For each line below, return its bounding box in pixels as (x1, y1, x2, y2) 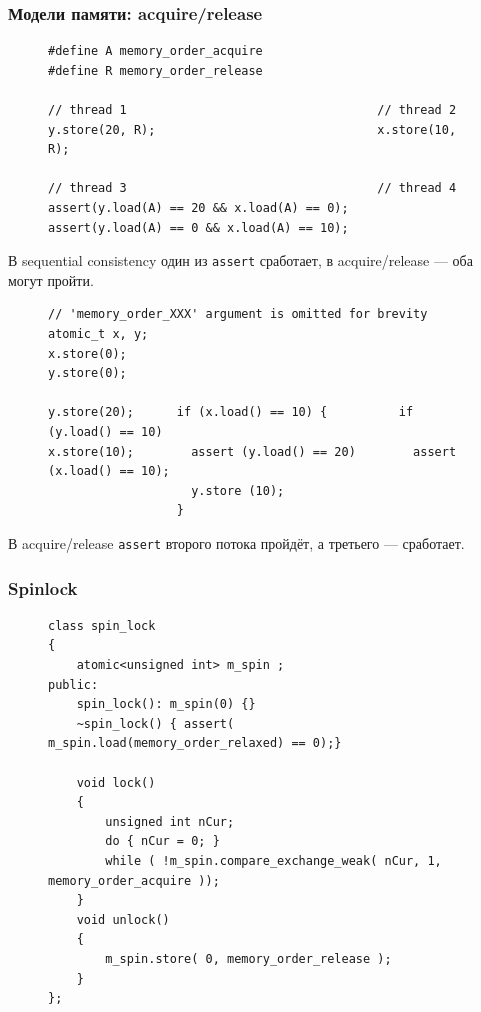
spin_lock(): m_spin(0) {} (76, 697, 256, 712)
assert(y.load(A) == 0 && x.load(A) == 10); (48, 220, 349, 235)
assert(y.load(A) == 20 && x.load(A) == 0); (48, 200, 349, 215)
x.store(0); (48, 346, 127, 361)
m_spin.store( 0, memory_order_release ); (105, 951, 392, 966)
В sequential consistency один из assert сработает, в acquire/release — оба (8, 250, 473, 271)
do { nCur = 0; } (105, 834, 220, 849)
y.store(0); (48, 366, 127, 381)
